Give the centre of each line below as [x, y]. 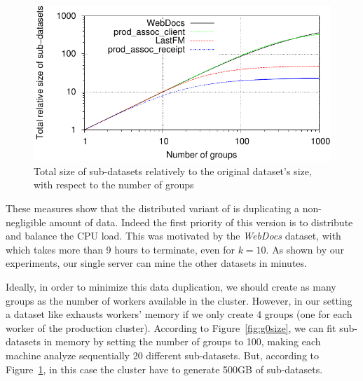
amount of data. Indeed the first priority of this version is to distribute [201, 222]
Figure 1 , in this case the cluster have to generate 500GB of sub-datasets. [164, 369]
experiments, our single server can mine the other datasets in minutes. [156, 263]
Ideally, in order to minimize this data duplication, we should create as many [171, 287]
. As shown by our [305, 249]
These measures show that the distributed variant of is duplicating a [153, 208]
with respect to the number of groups [114, 185]
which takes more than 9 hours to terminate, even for [120, 249]
